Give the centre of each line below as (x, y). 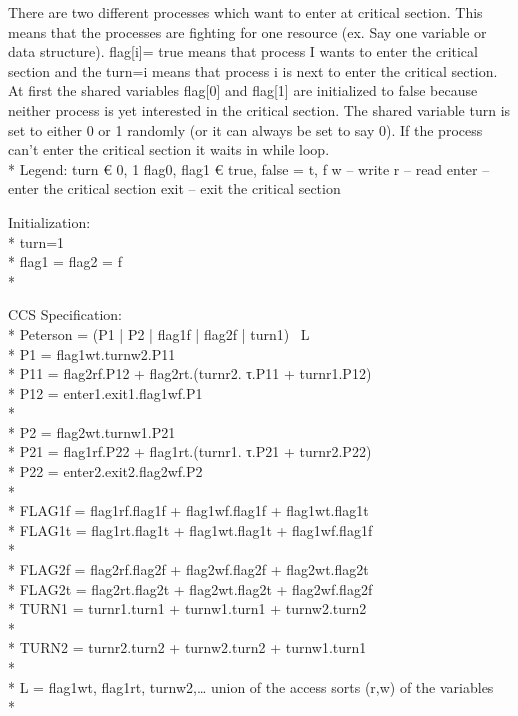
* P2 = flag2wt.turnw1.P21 (92, 431)
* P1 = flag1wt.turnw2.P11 (92, 353)
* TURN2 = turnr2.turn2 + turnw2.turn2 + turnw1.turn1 (187, 647)
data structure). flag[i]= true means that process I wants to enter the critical (243, 51)
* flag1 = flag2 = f (65, 261)
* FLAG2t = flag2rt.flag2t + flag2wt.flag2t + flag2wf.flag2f (190, 588)
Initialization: (49, 221)
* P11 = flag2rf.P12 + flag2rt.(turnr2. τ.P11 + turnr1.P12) (190, 373)
